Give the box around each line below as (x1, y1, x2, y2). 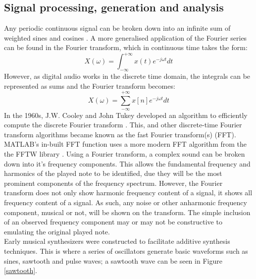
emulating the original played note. (4, 226, 110, 236)
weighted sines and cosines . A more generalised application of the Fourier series (4, 32, 247, 43)
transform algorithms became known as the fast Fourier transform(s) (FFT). (4, 129, 236, 139)
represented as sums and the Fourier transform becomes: (4, 80, 175, 91)
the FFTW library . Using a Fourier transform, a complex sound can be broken (4, 149, 245, 159)
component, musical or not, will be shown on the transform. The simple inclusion (4, 207, 251, 217)
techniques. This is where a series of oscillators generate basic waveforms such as (4, 245, 248, 256)
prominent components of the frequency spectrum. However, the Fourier (4, 177, 223, 188)
